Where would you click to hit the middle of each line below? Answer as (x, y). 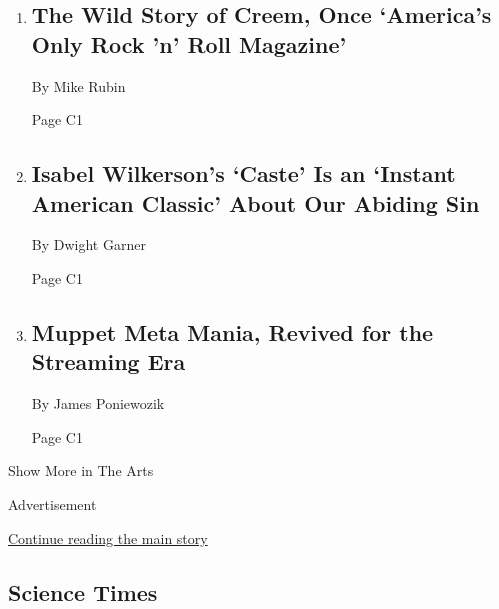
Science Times (83, 591)
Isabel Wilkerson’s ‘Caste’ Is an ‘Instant (243, 173)
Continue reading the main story (108, 537)
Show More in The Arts (81, 470)
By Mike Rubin (78, 85)
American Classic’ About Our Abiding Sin (255, 202)
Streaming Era (108, 361)
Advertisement (52, 503)
